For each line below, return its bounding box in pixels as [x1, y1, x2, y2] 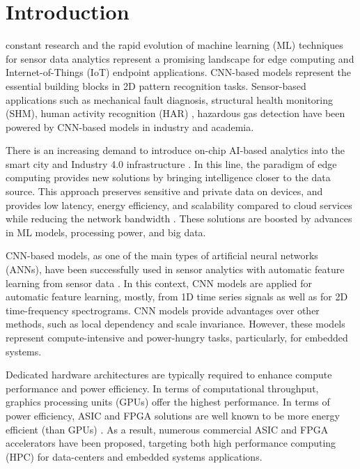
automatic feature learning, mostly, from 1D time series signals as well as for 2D [6, 289, 348, 304]
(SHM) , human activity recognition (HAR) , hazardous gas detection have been [6, 106, 345, 121]
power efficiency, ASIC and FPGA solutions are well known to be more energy [6, 408, 340, 422]
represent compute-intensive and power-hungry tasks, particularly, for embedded [6, 330, 348, 344]
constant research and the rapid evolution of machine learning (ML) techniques [6, 38, 343, 52]
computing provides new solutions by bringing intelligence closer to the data [6, 170, 331, 185]
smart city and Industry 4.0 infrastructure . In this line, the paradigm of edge [6, 156, 337, 171]
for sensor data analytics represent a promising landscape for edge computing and [6, 51, 354, 66]
